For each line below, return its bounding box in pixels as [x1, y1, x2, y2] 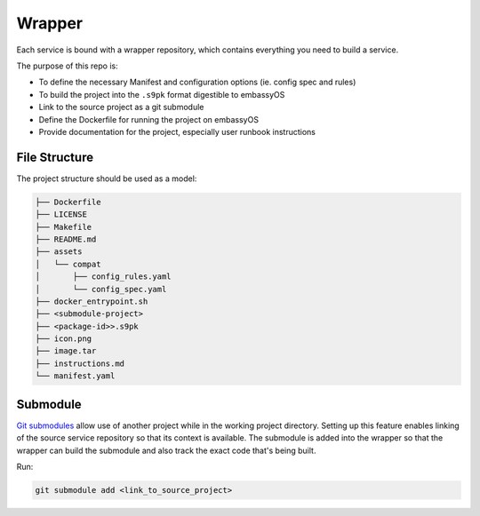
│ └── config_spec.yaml [35, 284, 167, 294]
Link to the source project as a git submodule [38, 102, 204, 113]
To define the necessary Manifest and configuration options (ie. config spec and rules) [38, 76, 356, 88]
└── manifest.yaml [35, 371, 116, 381]
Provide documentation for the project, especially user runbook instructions [38, 126, 316, 137]
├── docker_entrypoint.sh [35, 296, 148, 306]
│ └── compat [35, 258, 101, 269]
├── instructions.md [35, 358, 124, 369]
